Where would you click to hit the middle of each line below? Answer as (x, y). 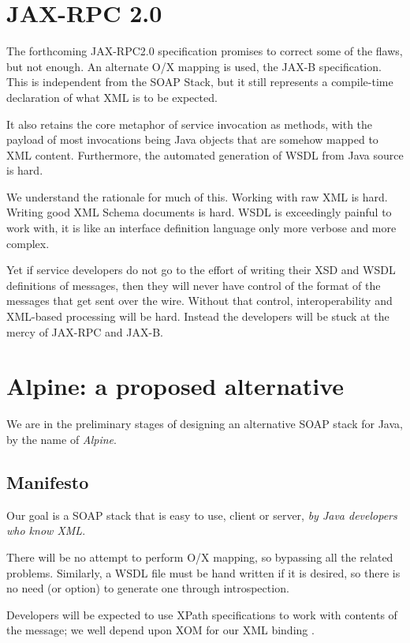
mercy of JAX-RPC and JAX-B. (85, 331)
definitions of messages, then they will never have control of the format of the (194, 285)
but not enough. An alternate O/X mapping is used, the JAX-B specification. (194, 66)
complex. (28, 243)
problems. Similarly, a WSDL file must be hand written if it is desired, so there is (203, 572)
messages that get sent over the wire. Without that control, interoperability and (199, 301)
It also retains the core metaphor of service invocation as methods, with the (190, 124)
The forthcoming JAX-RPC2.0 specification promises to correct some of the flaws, (205, 51)
